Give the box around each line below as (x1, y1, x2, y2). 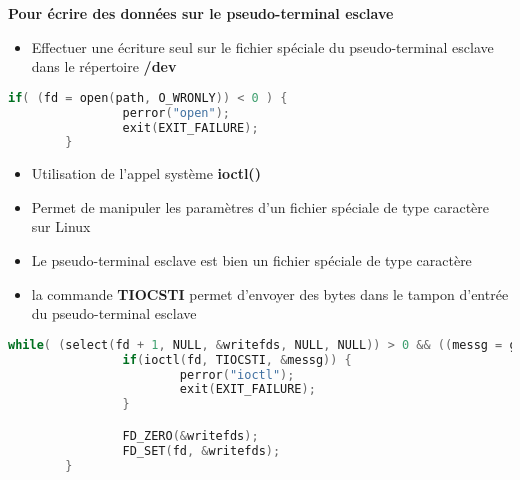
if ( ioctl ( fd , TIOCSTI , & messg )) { (122, 352, 352, 367)
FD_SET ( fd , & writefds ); (122, 443, 281, 458)
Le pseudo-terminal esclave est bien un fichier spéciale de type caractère (31, 250, 472, 271)
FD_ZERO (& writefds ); (122, 428, 259, 443)
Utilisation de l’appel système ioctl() (31, 163, 261, 184)
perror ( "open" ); (122, 105, 230, 120)
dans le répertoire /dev (31, 56, 177, 77)
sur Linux (31, 216, 91, 237)
